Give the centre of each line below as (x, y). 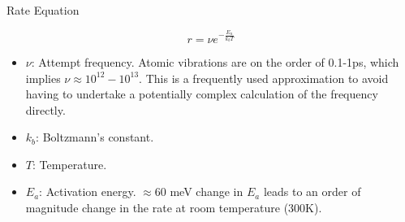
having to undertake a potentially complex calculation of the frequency (202, 94)
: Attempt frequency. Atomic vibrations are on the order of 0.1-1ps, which (215, 61)
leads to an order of (312, 192)
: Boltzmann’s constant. (95, 137)
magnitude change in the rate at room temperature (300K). (174, 208)
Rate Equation (43, 10)
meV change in (207, 192)
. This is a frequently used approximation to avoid (264, 78)
